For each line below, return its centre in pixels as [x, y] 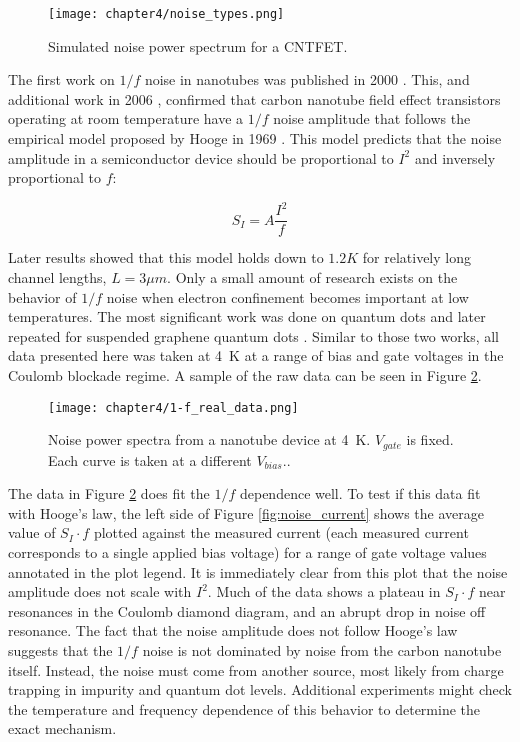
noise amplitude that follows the [372, 118]
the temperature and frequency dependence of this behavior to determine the [244, 708]
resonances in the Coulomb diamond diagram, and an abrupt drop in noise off [247, 610]
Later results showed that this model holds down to [166, 257]
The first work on [61, 79]
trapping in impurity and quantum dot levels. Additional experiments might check [260, 689]
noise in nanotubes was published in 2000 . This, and [307, 79]
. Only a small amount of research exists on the [312, 276]
